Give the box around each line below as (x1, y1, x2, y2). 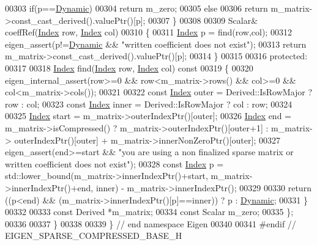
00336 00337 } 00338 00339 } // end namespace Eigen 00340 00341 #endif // (5, 217, 296, 230)
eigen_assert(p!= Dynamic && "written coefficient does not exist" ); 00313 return (5, 37, 307, 50)
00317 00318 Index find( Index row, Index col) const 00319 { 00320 (5, 61, 253, 74)
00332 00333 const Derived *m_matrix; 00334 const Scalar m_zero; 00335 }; (5, 205, 294, 218)
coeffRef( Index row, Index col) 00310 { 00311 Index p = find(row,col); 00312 (5, 26, 292, 38)
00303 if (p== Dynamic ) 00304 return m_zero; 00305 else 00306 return (5, 2, 268, 14)
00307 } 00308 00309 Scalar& (148, 13, 258, 26)
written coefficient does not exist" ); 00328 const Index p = (5, 157, 224, 170)
